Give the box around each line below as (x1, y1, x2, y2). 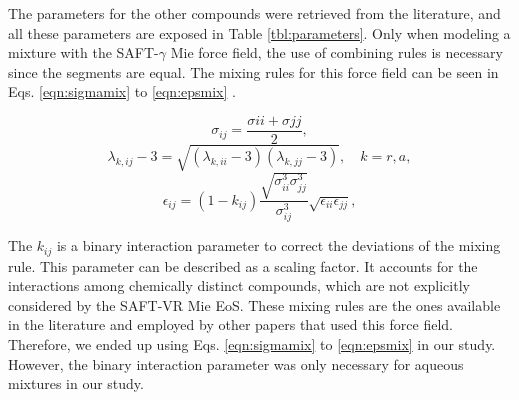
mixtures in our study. (8, 373, 144, 394)
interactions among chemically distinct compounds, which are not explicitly (8, 275, 470, 296)
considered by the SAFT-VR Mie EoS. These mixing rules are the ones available (8, 294, 501, 315)
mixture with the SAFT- (8, 42, 159, 63)
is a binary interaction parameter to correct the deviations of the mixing (56, 235, 501, 256)
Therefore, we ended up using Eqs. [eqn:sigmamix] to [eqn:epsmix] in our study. (8, 334, 496, 355)
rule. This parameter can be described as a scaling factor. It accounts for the (8, 255, 478, 276)
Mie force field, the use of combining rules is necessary (170, 42, 503, 63)
